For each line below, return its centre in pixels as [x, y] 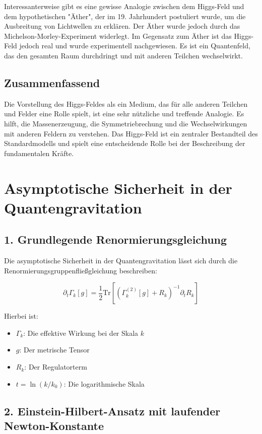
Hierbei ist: [21, 316]
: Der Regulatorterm [56, 367]
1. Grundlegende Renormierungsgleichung [116, 239]
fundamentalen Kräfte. [39, 153]
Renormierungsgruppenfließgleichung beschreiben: [81, 270]
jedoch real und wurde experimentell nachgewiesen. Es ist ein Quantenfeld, [135, 46]
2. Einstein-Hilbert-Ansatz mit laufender [112, 411]
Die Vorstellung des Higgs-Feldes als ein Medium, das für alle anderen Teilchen [126, 103]
